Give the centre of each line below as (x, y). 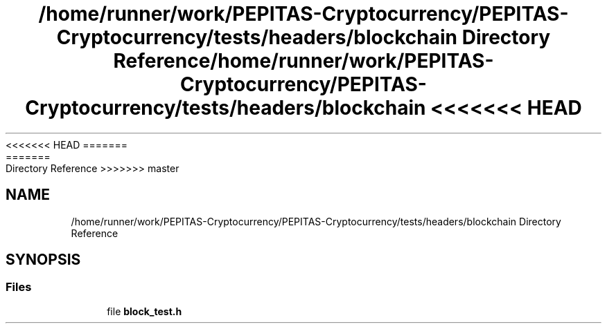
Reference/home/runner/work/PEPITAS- (303, 61)
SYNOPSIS (43, 260)
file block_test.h (144, 311)
